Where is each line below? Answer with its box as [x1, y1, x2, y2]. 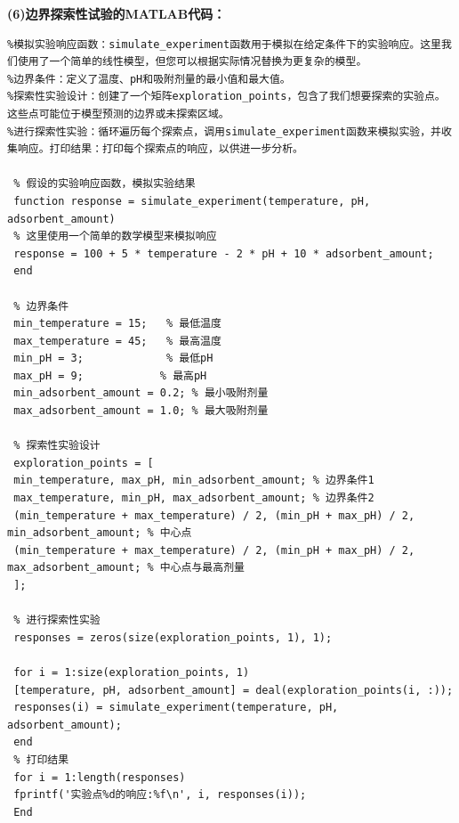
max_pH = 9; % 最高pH [13, 369, 207, 382]
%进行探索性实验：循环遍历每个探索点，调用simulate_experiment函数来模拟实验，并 [7, 125, 442, 138]
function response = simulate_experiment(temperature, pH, [13, 194, 371, 208]
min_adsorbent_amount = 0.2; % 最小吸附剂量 [13, 387, 269, 400]
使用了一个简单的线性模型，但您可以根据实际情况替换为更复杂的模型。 [17, 55, 367, 69]
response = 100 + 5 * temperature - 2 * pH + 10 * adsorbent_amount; [13, 247, 434, 260]
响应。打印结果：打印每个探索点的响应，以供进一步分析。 [17, 143, 303, 156]
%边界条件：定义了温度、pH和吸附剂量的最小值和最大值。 [7, 72, 291, 86]
